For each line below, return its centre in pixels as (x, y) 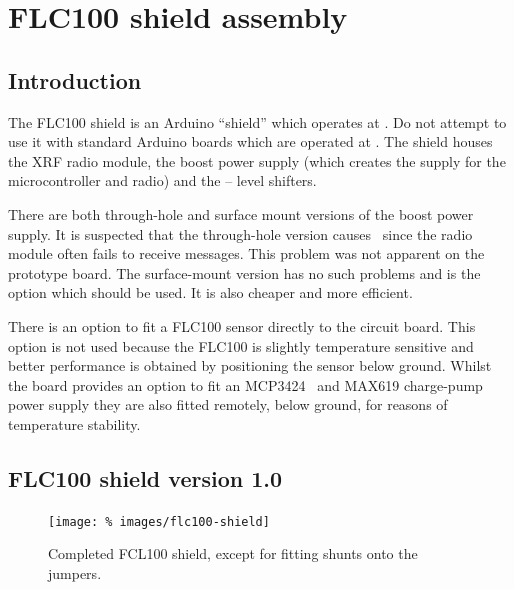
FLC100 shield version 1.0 (145, 477)
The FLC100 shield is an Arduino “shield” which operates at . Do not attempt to (257, 121)
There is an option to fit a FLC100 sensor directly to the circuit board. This (242, 325)
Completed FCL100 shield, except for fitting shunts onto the (233, 553)
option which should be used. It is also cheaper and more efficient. (210, 292)
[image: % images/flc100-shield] (159, 521)
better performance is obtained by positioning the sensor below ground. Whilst (250, 365)
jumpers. (75, 572)
